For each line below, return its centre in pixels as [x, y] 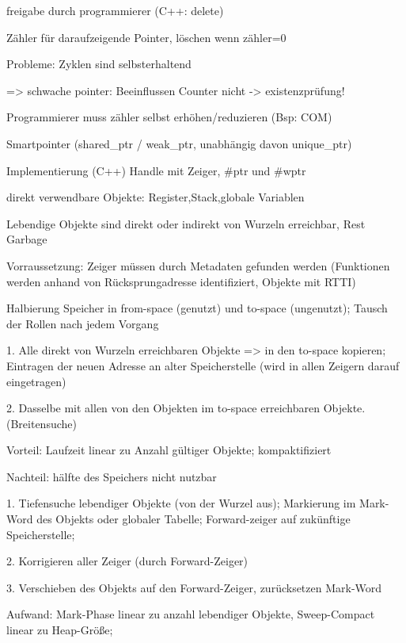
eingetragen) [36, 381]
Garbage [27, 239]
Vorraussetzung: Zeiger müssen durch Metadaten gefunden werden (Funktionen [198, 265]
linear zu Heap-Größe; [60, 630]
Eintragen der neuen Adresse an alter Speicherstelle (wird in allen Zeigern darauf [203, 365]
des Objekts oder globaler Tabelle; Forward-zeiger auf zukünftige [194, 519]
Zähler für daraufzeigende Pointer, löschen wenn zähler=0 [146, 37]
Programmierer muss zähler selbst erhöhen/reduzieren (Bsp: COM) [169, 117]
